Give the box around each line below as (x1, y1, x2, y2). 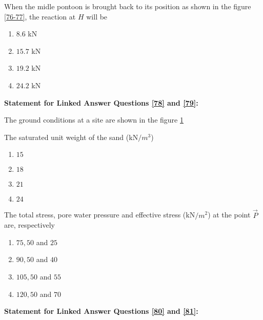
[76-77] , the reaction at (4, 11, 76, 22)
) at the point (208, 209, 251, 220)
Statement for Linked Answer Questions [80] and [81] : (4, 306, 198, 316)
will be (86, 11, 108, 22)
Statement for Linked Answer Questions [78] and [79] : (4, 97, 198, 108)
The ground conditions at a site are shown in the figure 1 (4, 114, 184, 125)
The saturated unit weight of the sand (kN (4, 131, 138, 142)
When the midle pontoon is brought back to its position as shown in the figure (4, 1, 251, 11)
